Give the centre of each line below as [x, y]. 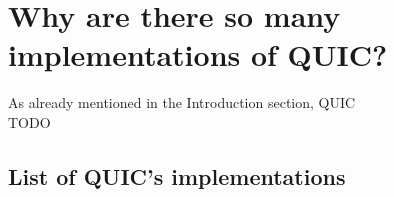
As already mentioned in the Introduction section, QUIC [182, 102]
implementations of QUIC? [198, 54]
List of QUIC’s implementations [177, 175]
